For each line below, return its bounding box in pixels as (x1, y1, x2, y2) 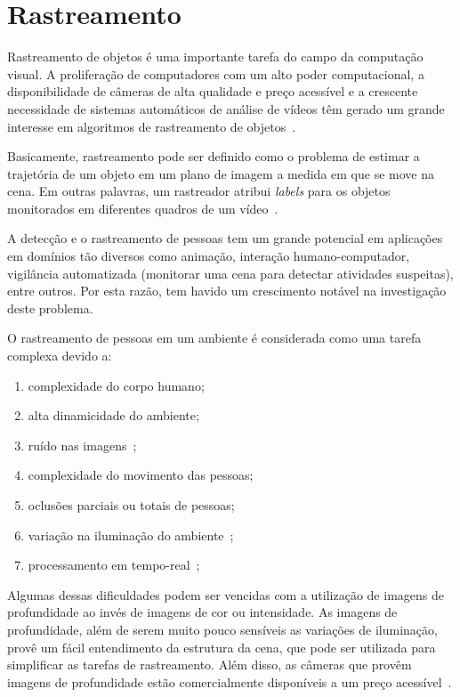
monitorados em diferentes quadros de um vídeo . (7, 199, 278, 217)
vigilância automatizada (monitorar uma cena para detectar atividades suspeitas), (7, 263, 454, 282)
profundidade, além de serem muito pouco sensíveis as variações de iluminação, (7, 620, 438, 638)
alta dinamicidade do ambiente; (28, 406, 199, 425)
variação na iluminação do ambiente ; (28, 525, 234, 544)
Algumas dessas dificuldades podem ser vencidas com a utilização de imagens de (7, 585, 444, 604)
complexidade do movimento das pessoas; (28, 466, 254, 484)
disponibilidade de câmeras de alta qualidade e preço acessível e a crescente (7, 82, 418, 101)
